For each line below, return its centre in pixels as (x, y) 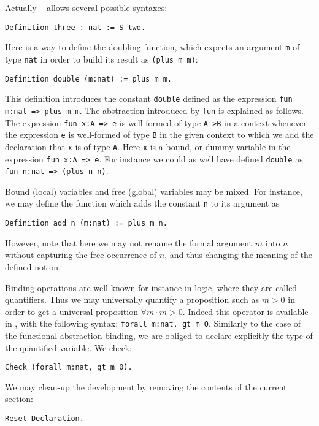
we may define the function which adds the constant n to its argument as (142, 203)
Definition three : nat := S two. (75, 27)
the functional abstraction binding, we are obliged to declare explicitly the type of (159, 335)
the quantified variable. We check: (68, 347)
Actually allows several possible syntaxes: (86, 7)
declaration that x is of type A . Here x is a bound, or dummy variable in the (148, 146)
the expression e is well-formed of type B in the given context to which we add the (159, 135)
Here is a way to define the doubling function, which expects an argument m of (152, 47)
